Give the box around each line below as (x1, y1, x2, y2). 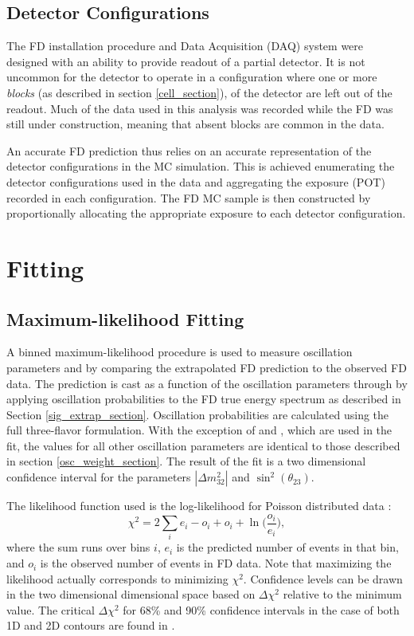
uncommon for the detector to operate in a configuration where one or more (6, 69, 377, 85)
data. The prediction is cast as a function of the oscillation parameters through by (6, 375, 408, 391)
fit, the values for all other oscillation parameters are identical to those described (6, 437, 400, 453)
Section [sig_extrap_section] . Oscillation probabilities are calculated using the (6, 406, 389, 422)
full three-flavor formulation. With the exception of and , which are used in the (6, 422, 393, 438)
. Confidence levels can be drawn (243, 570, 403, 587)
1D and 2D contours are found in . (6, 617, 175, 634)
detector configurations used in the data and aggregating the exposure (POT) (6, 173, 385, 190)
